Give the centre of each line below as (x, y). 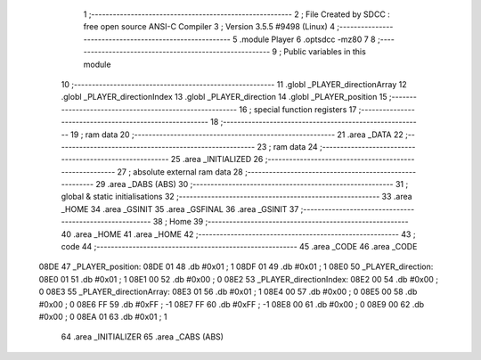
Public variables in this (325, 52)
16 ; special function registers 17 (298, 109)
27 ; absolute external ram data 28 (180, 172)
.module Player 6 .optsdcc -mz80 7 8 (307, 39)
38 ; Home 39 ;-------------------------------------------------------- (281, 222)
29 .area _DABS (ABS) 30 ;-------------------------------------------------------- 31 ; (252, 184)
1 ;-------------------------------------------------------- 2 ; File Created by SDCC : (237, 14)
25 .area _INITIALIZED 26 (217, 160)
